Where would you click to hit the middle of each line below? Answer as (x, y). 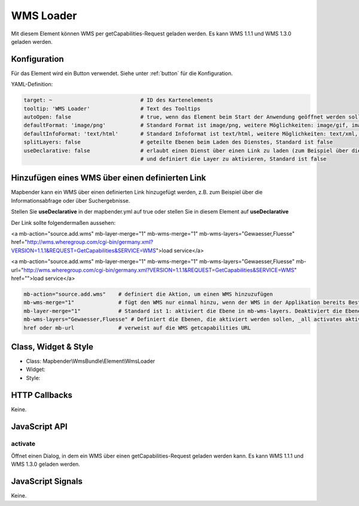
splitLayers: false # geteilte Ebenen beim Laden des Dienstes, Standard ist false (178, 142)
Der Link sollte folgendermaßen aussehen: (63, 222)
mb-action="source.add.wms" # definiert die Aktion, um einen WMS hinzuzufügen (148, 294)
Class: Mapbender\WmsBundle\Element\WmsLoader (91, 361)
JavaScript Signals (47, 482)
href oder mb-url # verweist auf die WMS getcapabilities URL (137, 328)
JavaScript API (39, 427)
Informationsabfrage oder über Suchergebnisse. (71, 200)
